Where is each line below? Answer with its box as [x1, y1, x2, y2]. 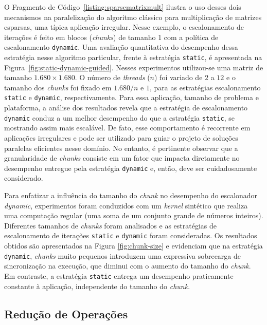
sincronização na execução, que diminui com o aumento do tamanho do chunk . [4, 260, 251, 271]
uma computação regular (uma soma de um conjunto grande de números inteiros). [4, 210, 263, 221]
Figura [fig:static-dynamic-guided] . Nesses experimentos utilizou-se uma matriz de [4, 62, 263, 72]
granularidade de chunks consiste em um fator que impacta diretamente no [4, 152, 240, 163]
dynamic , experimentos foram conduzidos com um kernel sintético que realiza [4, 200, 248, 211]
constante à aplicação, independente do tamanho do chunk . [4, 280, 190, 291]
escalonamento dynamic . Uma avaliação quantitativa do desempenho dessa [4, 42, 238, 52]
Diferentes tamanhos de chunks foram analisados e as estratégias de [4, 220, 217, 231]
